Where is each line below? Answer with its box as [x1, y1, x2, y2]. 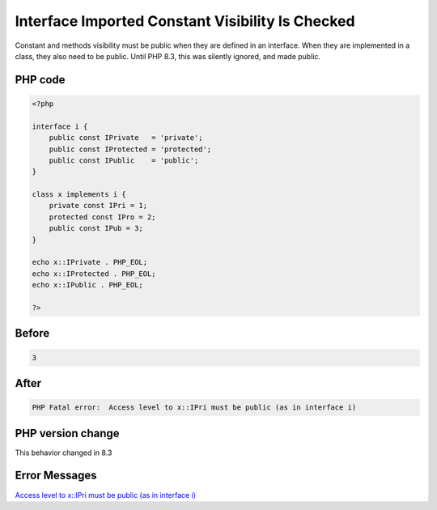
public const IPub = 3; [49, 223, 143, 233]
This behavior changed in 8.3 [15, 448, 112, 457]
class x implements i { [32, 190, 127, 199]
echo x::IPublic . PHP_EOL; [32, 280, 143, 290]
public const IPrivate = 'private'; [49, 134, 203, 142]
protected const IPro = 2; [49, 212, 157, 222]
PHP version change [15, 426, 121, 440]
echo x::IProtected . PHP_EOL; [32, 269, 157, 278]
